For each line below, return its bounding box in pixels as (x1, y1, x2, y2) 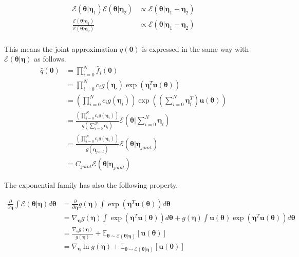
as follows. (34, 53, 66, 64)
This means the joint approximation (4, 43, 118, 54)
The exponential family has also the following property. (4, 180, 178, 190)
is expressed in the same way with (142, 43, 249, 54)
